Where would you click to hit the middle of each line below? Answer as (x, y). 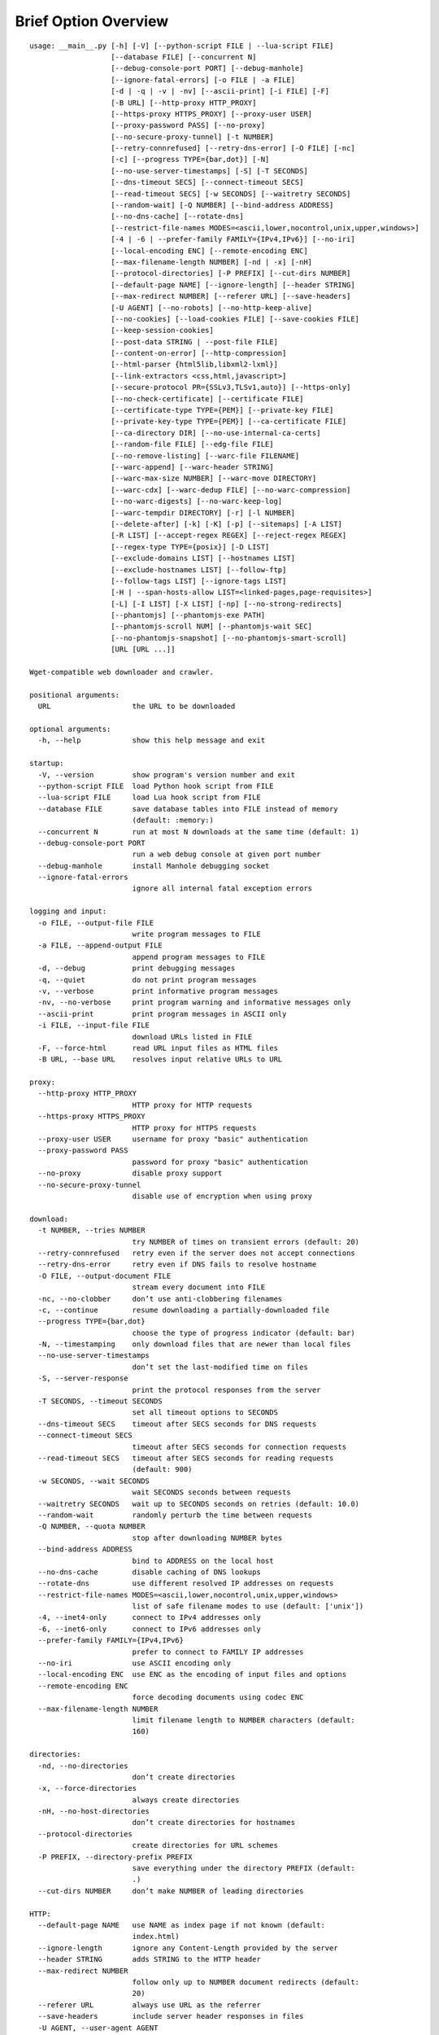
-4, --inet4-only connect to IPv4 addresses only (150, 1617)
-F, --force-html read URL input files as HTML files (158, 1048)
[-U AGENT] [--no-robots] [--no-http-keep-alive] (212, 308)
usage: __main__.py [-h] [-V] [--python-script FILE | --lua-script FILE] (182, 46)
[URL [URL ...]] (143, 650)
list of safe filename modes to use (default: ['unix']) (248, 1606)
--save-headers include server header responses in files (171, 2016)
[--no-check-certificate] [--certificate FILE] (207, 398)
